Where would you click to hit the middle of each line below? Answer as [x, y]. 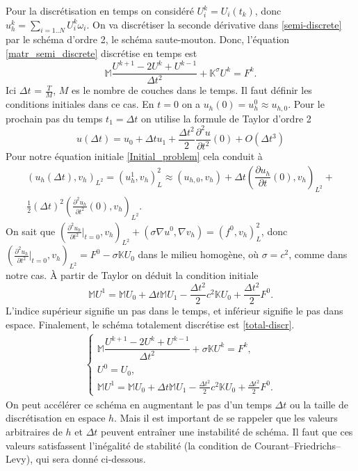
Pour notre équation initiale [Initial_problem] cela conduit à [134, 156]
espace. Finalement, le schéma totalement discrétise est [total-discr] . [150, 324]
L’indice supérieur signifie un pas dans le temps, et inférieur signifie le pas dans [174, 311]
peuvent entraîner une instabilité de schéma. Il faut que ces [227, 432]
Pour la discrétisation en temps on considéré [100, 10]
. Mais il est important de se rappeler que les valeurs [226, 418]
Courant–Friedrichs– [297, 445]
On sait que [31, 231]
